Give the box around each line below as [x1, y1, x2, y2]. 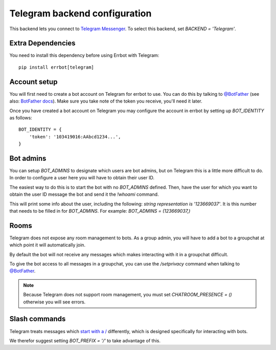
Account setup [9, 77, 58, 86]
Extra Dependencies [9, 39, 76, 48]
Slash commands [9, 315, 66, 323]
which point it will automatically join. [9, 242, 86, 248]
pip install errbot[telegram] [18, 64, 95, 70]
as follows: [9, 114, 33, 120]
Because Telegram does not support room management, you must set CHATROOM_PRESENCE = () [23, 292, 232, 298]
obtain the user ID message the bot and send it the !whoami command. [9, 191, 159, 197]
